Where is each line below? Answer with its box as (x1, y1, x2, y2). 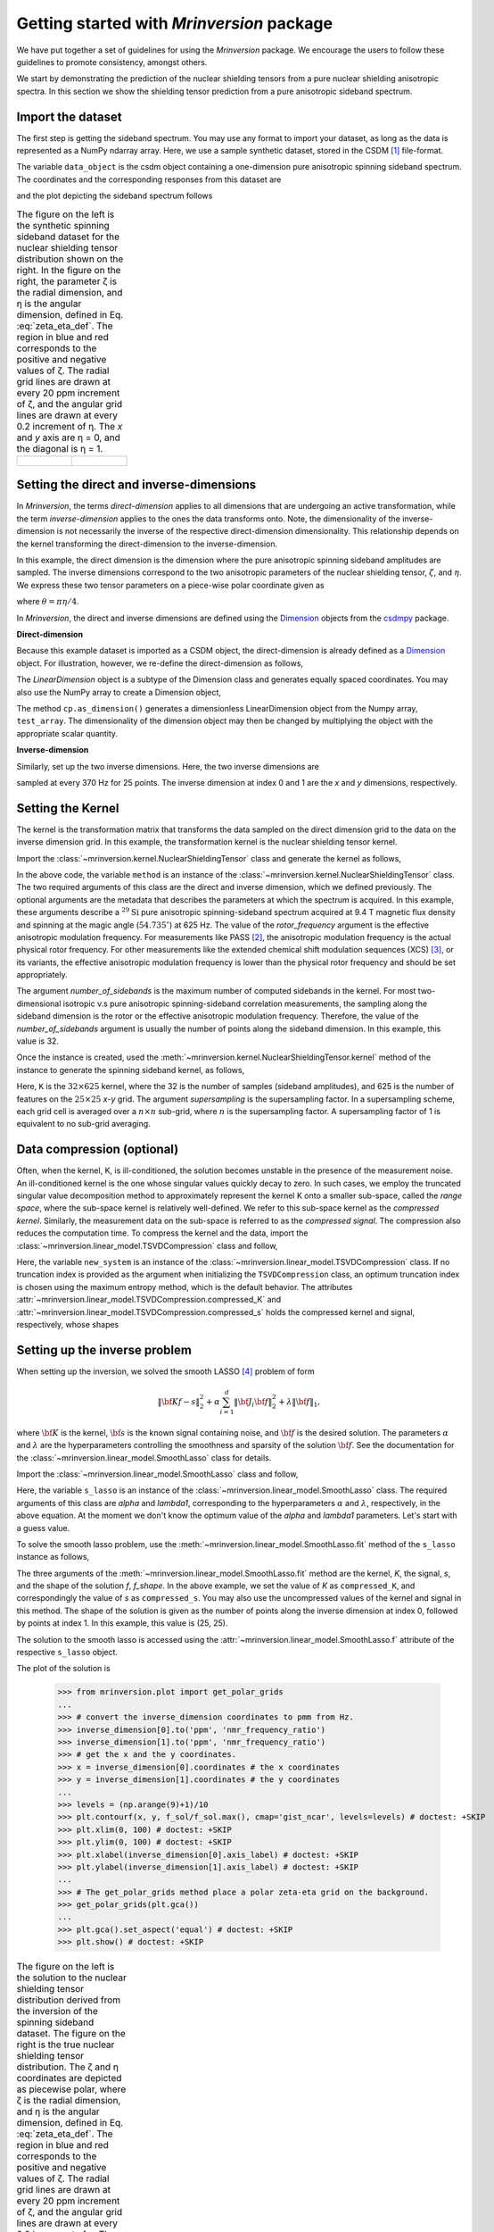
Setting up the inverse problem (16, 1342, 192, 1357)
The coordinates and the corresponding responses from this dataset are (16, 174, 282, 185)
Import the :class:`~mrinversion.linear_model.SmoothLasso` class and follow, (16, 1469, 299, 1479)
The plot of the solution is (16, 1663, 111, 1674)
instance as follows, (16, 1552, 90, 1562)
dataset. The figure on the (16, 2028, 127, 2040)
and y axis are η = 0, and (16, 431, 120, 444)
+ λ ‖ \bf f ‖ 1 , (277, 1397, 321, 1409)
